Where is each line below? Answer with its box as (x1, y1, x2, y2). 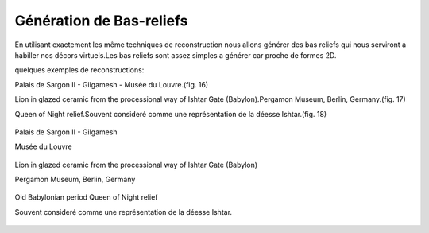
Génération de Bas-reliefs (14, 12, 188, 29)
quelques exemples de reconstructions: (14, 65, 145, 75)
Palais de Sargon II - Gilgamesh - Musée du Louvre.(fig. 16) (14, 80, 209, 89)
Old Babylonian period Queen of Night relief (14, 192, 158, 202)
